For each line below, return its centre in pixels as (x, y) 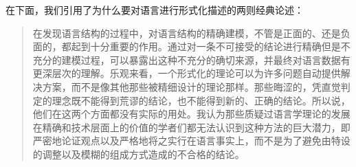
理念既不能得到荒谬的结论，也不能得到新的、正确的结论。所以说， (201, 100)
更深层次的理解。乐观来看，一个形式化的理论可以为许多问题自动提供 (187, 73)
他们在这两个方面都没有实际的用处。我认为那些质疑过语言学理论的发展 (191, 114)
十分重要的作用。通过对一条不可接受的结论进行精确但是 (215, 46)
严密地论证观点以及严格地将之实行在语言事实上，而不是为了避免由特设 (191, 141)
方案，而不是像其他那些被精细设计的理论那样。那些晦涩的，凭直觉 (191, 86)
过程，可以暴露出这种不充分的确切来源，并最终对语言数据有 (215, 59)
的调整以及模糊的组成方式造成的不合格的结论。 (138, 154)
